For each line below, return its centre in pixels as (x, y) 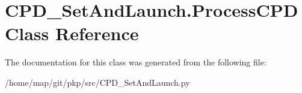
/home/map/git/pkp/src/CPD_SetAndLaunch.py (97, 82)
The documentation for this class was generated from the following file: (136, 62)
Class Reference (72, 33)
